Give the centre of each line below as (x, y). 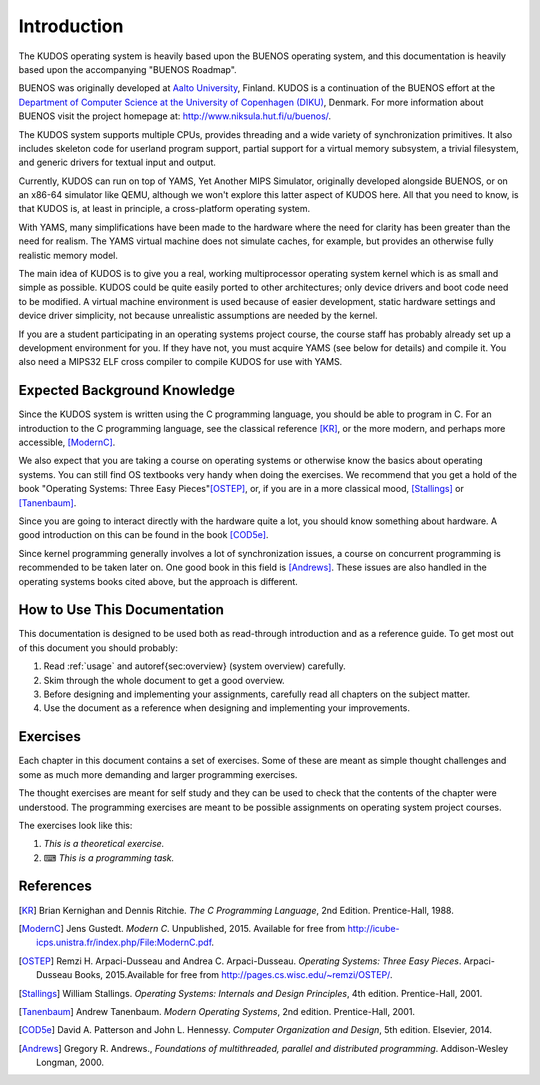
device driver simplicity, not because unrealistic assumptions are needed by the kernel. (198, 316)
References (55, 886)
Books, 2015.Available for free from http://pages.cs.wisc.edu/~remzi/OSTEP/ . (233, 975)
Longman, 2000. (70, 1062)
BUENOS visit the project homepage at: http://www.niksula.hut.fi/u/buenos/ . (175, 116)
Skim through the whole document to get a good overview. (164, 680)
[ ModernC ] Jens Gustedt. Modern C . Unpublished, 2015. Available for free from (182, 928)
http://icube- (373, 928)
